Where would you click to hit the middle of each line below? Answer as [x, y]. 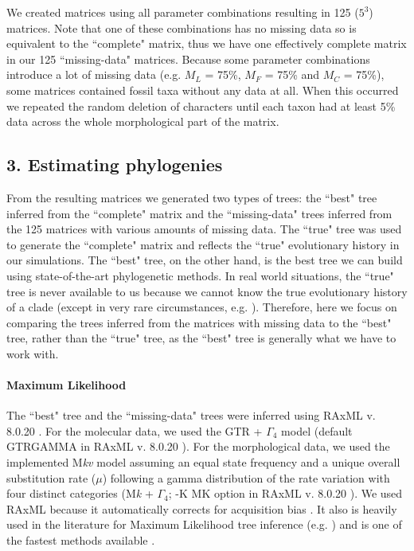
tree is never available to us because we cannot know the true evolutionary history [207, 291]
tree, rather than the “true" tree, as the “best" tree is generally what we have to [201, 338]
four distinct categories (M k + [80, 493]
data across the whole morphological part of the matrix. [143, 121]
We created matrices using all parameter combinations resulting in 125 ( [183, 12]
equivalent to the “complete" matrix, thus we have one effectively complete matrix [207, 43]
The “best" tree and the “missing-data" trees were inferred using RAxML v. [191, 415]
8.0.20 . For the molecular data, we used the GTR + [135, 430]
